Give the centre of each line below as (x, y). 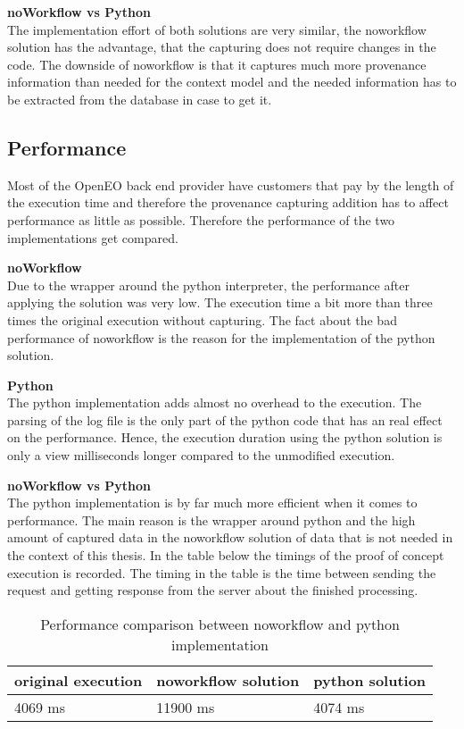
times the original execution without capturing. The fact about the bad (202, 319)
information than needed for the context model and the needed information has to (232, 82)
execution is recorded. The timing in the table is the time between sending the (222, 572)
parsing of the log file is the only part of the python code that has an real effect (225, 419)
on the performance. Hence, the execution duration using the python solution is (225, 437)
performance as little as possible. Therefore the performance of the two (201, 219)
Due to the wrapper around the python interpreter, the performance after (208, 285)
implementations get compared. (93, 237)
